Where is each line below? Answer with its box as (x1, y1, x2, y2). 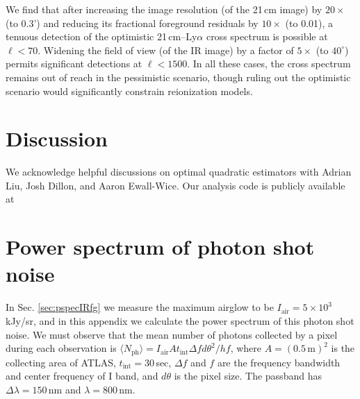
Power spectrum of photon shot (6, 232, 315, 261)
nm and (48, 382, 81, 396)
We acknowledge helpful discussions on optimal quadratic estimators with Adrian (6, 164, 352, 179)
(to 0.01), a (285, 15, 334, 30)
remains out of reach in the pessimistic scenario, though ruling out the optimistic (6, 69, 351, 84)
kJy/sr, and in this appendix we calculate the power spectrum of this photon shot (6, 313, 354, 328)
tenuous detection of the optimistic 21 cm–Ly (6, 29, 197, 44)
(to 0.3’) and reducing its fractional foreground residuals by (6, 15, 259, 30)
